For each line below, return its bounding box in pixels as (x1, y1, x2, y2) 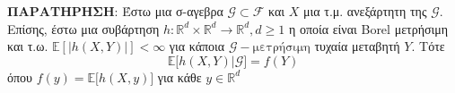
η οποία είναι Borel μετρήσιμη (288, 19, 449, 38)
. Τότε (411, 37, 445, 55)
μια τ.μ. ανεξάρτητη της (302, 2, 427, 20)
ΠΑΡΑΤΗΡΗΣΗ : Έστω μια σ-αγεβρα (7, 2, 223, 20)
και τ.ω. (7, 37, 48, 55)
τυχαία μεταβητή (314, 37, 400, 55)
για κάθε (157, 67, 202, 86)
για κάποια (169, 37, 225, 55)
